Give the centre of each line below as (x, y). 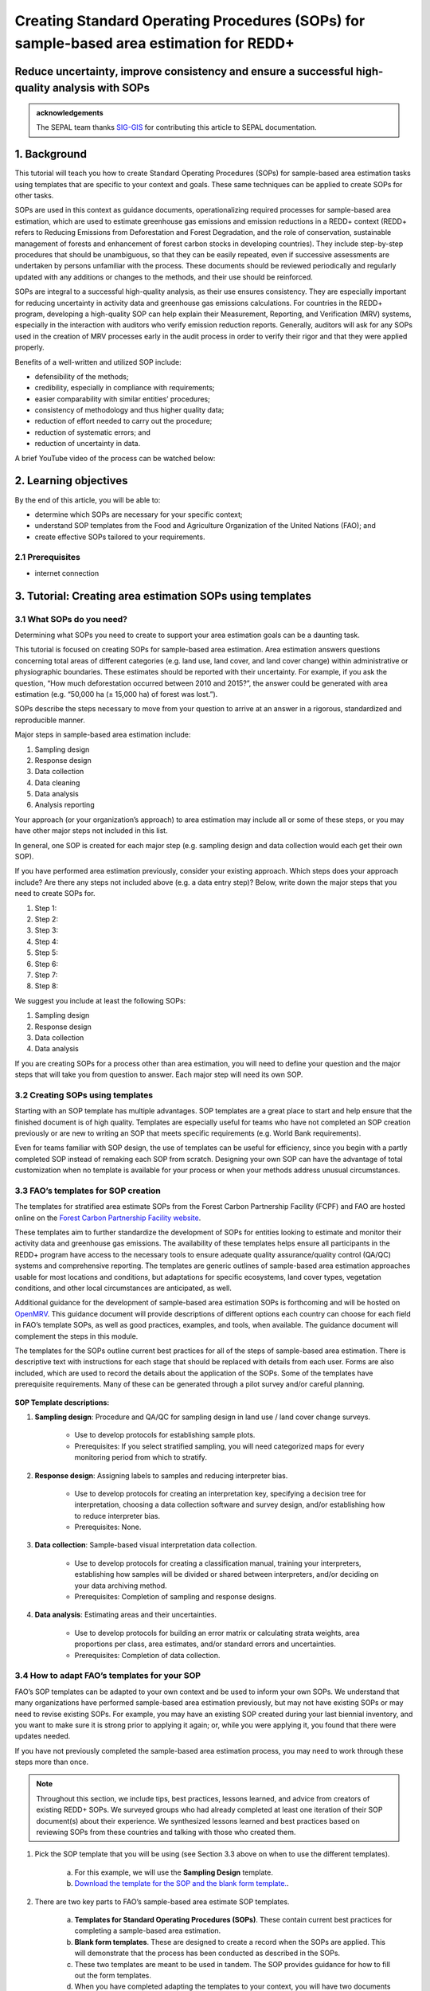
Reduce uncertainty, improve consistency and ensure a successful (184, 71)
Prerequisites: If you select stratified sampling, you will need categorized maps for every (219, 1446)
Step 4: (47, 941)
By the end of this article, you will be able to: (88, 500)
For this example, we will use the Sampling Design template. (174, 1872)
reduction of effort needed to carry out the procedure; (123, 421)
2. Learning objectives (71, 481)
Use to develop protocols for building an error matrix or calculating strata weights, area (217, 1633)
